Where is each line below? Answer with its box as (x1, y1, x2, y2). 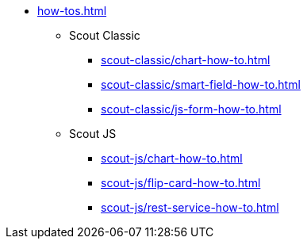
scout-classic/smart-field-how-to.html (101, 78, 301, 91)
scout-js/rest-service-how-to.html (101, 201, 279, 214)
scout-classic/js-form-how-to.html (101, 102, 282, 116)
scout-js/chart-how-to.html (101, 151, 243, 165)
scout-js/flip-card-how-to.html (101, 176, 261, 189)
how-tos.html (37, 4, 107, 17)
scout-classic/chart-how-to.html (101, 53, 271, 67)
